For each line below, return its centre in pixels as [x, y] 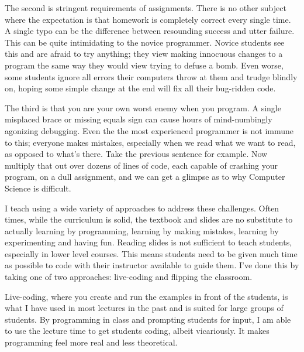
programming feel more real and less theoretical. [91, 342]
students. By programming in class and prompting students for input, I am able [148, 319]
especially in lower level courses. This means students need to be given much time [151, 253]
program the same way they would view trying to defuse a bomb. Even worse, [144, 65]
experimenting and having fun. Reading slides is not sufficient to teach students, [148, 242]
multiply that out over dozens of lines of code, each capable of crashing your [141, 165]
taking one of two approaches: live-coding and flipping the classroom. [129, 277]
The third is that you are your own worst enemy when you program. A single [143, 107]
